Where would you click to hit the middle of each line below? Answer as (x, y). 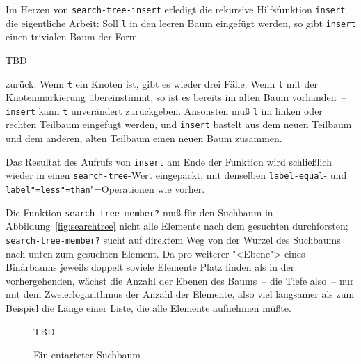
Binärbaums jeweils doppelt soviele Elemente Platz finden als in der (150, 267)
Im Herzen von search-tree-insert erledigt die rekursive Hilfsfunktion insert (176, 9)
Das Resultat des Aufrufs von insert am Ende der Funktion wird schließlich (169, 161)
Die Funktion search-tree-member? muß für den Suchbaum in (139, 212)
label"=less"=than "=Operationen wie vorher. (105, 188)
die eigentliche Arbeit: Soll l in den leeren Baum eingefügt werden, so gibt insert (181, 23)
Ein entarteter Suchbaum (87, 355)
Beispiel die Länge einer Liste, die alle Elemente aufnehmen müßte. (149, 307)
